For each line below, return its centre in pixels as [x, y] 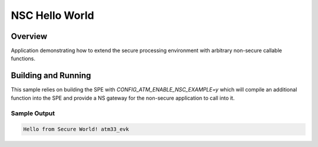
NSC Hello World [52, 15]
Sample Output [33, 113]
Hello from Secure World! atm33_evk [76, 129]
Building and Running [51, 76]
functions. [23, 58]
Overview [29, 36]
